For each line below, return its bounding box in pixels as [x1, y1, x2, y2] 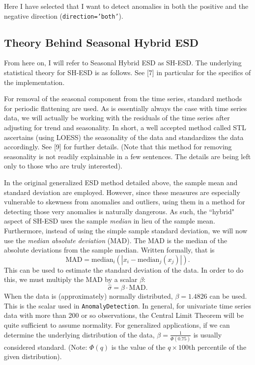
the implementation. [4, 77, 65, 87]
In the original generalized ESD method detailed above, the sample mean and [4, 177, 238, 187]
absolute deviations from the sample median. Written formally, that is [4, 245, 215, 255]
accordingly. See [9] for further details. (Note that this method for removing [4, 141, 232, 152]
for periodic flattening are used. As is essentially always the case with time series [4, 103, 247, 113]
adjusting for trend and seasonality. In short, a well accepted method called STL [4, 122, 246, 133]
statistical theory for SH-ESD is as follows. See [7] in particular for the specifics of [4, 67, 251, 78]
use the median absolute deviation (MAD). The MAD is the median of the [4, 235, 227, 245]
